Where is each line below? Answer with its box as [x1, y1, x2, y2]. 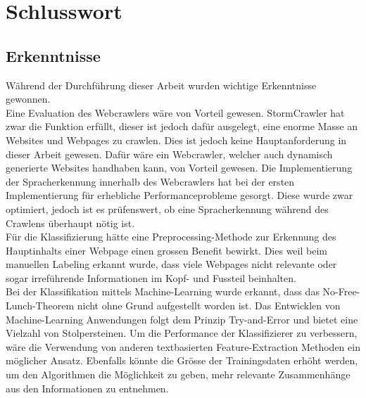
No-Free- [322, 284, 360, 299]
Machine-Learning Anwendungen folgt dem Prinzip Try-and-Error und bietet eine [6, 312, 358, 326]
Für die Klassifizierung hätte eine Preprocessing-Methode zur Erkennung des [6, 229, 336, 244]
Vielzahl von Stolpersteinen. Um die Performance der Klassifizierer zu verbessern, [6, 326, 358, 340]
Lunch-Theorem [6, 298, 75, 313]
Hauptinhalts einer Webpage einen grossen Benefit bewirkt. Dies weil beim [6, 243, 327, 257]
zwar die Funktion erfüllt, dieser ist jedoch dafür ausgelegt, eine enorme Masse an [6, 119, 358, 134]
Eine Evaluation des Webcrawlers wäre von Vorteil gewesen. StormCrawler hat [6, 105, 345, 120]
